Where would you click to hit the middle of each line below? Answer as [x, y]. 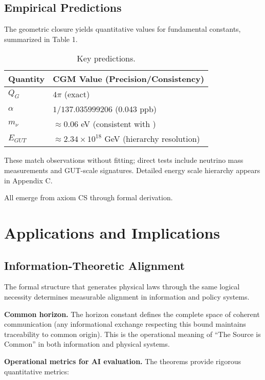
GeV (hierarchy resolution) [152, 139]
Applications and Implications [112, 232]
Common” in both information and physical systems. [87, 344]
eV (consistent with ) [118, 124]
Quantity [27, 79]
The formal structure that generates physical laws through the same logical [122, 287]
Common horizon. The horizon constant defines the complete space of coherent [132, 314]
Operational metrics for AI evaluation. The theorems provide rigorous [123, 361]
